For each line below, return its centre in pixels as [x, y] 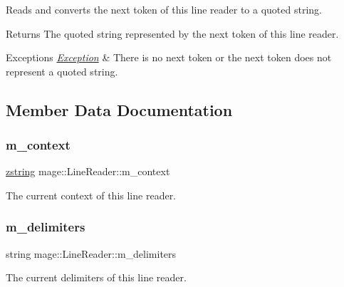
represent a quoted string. [62, 71]
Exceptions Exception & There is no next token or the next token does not [169, 57]
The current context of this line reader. [91, 195]
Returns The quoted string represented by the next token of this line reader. [172, 33]
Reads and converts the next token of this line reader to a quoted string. [164, 9]
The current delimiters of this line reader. [96, 277]
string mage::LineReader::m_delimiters [91, 253]
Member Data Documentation [119, 109]
